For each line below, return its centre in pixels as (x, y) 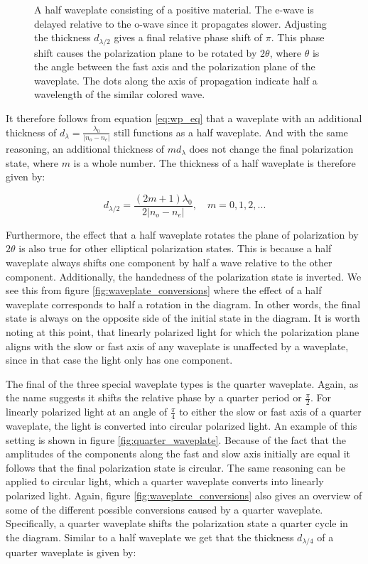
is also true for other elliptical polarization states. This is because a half (175, 248)
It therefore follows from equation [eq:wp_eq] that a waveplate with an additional (184, 118)
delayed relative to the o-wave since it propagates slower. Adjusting (180, 23)
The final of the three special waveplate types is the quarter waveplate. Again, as (182, 383)
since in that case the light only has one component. (119, 360)
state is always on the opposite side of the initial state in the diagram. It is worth (183, 318)
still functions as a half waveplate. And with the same (231, 132)
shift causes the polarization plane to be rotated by (146, 52)
